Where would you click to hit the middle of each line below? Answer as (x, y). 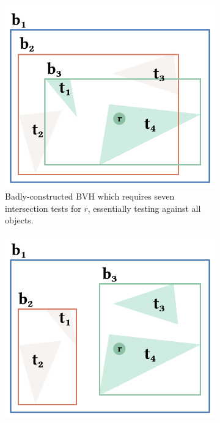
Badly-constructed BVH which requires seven (90, 196)
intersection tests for (43, 208)
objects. (19, 220)
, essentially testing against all (144, 208)
